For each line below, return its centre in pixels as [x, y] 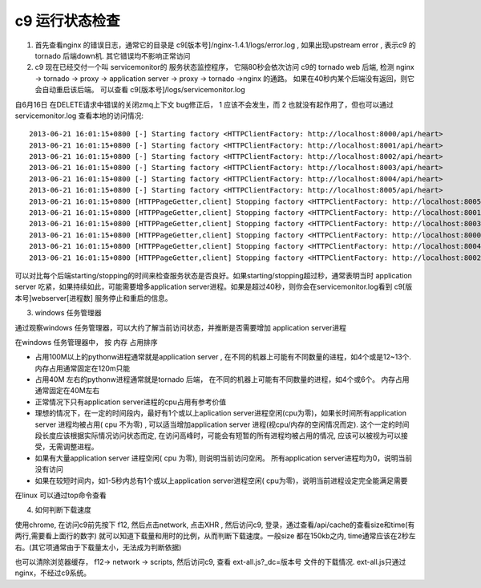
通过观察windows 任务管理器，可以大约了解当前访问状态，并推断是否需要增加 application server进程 [180, 327]
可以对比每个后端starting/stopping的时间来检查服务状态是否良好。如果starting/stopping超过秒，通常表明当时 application [214, 275]
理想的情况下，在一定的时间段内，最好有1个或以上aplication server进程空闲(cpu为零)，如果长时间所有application [221, 413]
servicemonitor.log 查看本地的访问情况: [79, 116]
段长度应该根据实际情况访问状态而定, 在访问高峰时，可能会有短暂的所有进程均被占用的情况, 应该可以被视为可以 [218, 436]
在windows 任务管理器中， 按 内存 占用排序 [86, 342]
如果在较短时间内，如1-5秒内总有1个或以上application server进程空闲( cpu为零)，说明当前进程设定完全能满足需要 [221, 481]
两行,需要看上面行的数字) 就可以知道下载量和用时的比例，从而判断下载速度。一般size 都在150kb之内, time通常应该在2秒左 [215, 536]
